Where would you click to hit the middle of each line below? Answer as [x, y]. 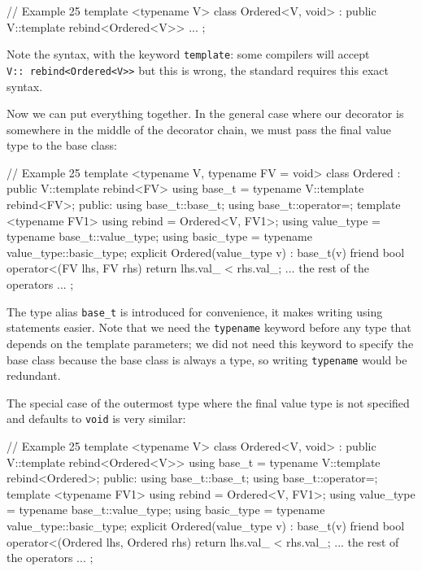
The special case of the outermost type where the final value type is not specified [208, 402]
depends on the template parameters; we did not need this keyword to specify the [210, 343]
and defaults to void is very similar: [96, 418]
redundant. [34, 375]
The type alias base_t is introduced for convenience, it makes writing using [195, 311]
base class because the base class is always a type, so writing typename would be [207, 359]
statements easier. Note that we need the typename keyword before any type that [209, 327]
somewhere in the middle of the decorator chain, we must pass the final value [199, 129]
